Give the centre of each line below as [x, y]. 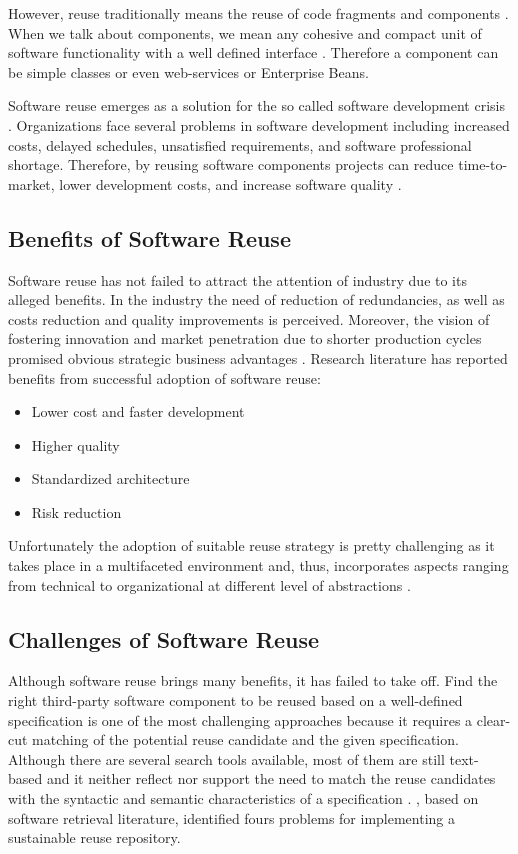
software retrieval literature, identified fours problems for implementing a [232, 817]
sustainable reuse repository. [94, 837]
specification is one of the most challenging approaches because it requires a [240, 719]
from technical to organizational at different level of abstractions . [209, 584]
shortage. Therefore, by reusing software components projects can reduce [231, 164]
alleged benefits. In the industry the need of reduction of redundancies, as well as [256, 299]
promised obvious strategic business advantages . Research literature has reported [258, 357]
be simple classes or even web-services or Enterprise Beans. [188, 71]
